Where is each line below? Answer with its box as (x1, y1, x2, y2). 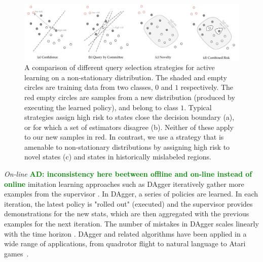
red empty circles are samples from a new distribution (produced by (24, 91, 235, 102)
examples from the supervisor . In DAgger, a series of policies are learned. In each (4, 188, 258, 199)
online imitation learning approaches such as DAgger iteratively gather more (4, 178, 244, 189)
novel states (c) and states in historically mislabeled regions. (24, 151, 211, 162)
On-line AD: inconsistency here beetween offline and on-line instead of (4, 169, 252, 179)
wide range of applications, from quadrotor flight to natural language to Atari (4, 238, 246, 249)
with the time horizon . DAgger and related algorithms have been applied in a (4, 228, 247, 239)
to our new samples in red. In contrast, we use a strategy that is (24, 132, 224, 142)
